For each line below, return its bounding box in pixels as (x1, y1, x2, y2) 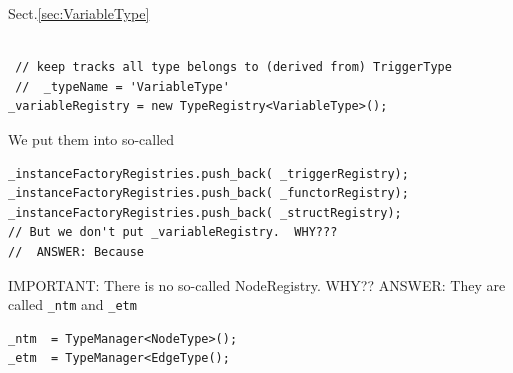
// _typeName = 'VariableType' (15, 79, 230, 94)
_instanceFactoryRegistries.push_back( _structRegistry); (8, 205, 402, 220)
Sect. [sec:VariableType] (8, 3, 150, 23)
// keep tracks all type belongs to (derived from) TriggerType (15, 60, 452, 75)
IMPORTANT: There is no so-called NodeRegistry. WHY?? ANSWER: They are (8, 274, 506, 295)
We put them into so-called (8, 128, 175, 149)
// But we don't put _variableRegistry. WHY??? (8, 225, 338, 240)
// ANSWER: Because (8, 244, 145, 259)
